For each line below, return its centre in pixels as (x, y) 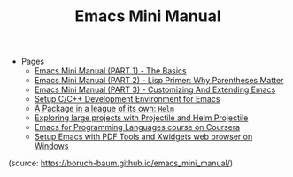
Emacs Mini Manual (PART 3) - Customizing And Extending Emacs (155, 89)
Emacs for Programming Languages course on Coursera (137, 127)
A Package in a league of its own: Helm (104, 109)
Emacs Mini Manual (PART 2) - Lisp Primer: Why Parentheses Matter (159, 81)
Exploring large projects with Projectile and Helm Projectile (141, 118)
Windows (51, 146)
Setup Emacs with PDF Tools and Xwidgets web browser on (143, 137)
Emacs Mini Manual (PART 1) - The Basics (110, 71)
